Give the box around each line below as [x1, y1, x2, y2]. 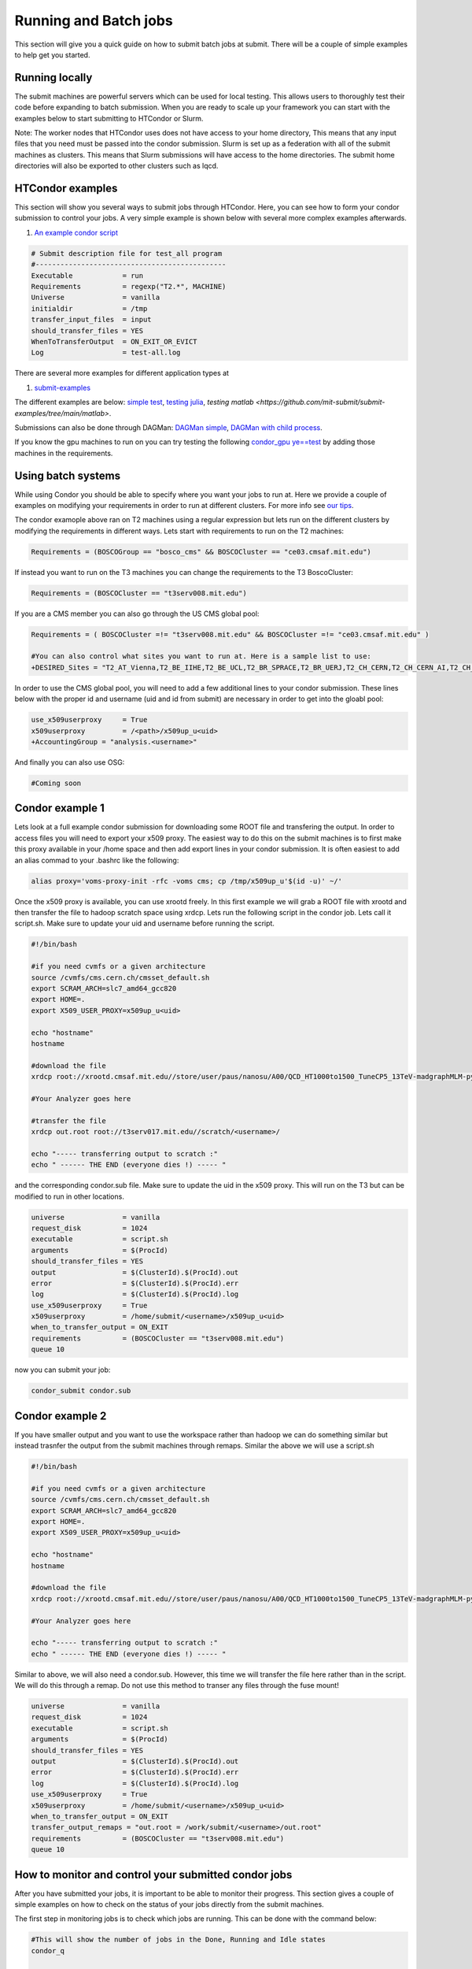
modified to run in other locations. [14, 1192, 125, 1201]
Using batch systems [14, 469, 121, 482]
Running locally [14, 71, 93, 84]
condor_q [31, 1946, 65, 1955]
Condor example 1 [14, 802, 105, 815]
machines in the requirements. [14, 448, 113, 458]
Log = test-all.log [31, 348, 181, 358]
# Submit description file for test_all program [31, 249, 223, 258]
